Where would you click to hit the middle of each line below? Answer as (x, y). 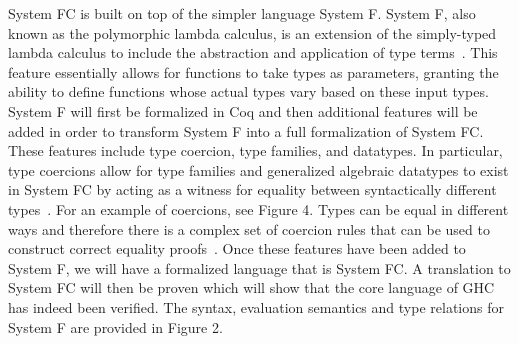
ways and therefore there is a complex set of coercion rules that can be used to (249, 228)
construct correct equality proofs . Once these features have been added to (237, 248)
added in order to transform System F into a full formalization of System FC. (246, 130)
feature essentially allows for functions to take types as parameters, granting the (253, 71)
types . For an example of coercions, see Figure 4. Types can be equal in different (258, 208)
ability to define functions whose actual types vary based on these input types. (248, 91)
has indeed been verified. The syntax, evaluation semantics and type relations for (256, 306)
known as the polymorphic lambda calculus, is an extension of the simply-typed (252, 32)
